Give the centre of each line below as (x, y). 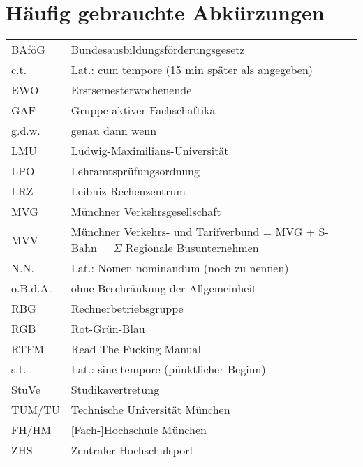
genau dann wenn (114, 131)
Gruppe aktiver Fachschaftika (143, 110)
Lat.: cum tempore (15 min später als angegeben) (192, 70)
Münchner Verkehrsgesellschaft (146, 212)
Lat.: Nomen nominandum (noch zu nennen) (180, 268)
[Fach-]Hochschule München (139, 430)
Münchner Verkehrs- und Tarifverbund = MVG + (193, 232)
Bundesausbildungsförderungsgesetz (158, 50)
